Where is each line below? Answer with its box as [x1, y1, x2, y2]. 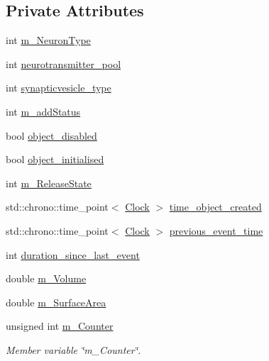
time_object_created [169, 199, 262, 214]
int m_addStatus [6, 104, 81, 118]
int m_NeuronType [6, 33, 91, 48]
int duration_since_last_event [6, 247, 140, 262]
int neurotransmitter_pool [6, 56, 121, 71]
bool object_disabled [6, 128, 97, 143]
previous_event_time [169, 223, 263, 238]
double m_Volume [6, 271, 87, 286]
